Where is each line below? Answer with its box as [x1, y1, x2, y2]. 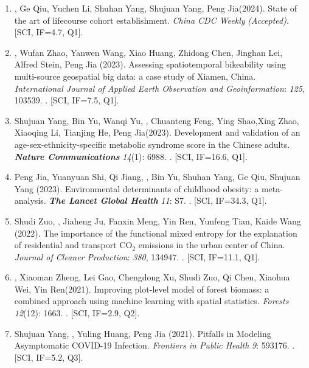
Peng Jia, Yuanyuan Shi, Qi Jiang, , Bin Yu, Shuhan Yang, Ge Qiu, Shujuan [14, 170, 300, 183]
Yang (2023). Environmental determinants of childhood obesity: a [14, 182, 259, 195]
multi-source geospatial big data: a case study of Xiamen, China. [14, 69, 256, 82]
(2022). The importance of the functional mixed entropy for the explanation [14, 226, 297, 239]
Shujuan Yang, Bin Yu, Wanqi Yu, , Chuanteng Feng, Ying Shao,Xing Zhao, [14, 114, 299, 127]
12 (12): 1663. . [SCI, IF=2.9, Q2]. [14, 307, 140, 319]
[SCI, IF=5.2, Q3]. [14, 350, 83, 363]
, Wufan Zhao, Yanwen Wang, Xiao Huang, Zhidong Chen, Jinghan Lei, [14, 46, 283, 58]
